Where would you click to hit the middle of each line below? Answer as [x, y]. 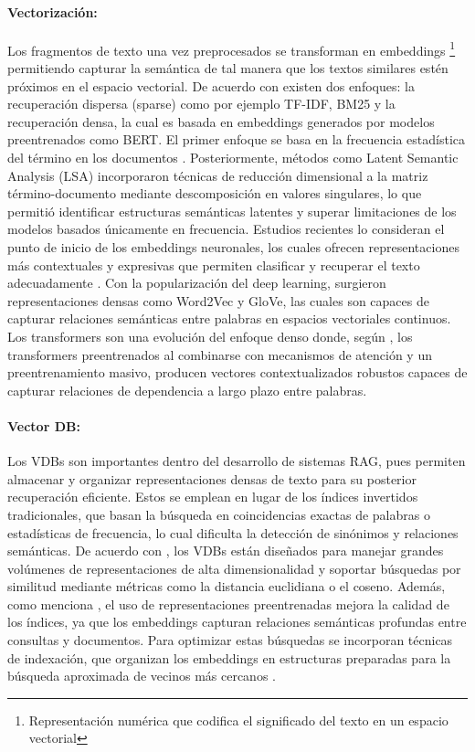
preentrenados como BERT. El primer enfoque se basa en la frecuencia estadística [237, 139]
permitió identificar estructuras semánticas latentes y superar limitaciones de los [232, 211]
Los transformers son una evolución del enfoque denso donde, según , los [210, 336]
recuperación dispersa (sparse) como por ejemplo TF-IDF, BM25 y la [201, 104]
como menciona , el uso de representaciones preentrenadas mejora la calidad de [228, 604]
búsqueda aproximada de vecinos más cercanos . [142, 676]
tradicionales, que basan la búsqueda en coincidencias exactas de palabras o [219, 514]
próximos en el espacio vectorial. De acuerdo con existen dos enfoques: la [211, 85]
